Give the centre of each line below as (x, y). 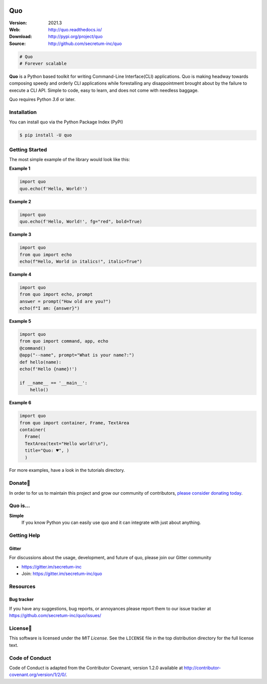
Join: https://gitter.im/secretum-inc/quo (62, 573)
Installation (23, 112)
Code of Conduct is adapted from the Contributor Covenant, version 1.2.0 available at (96, 668)
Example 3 (20, 234)
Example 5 (20, 321)
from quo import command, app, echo (64, 341)
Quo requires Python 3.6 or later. (43, 100)
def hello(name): (41, 362)
